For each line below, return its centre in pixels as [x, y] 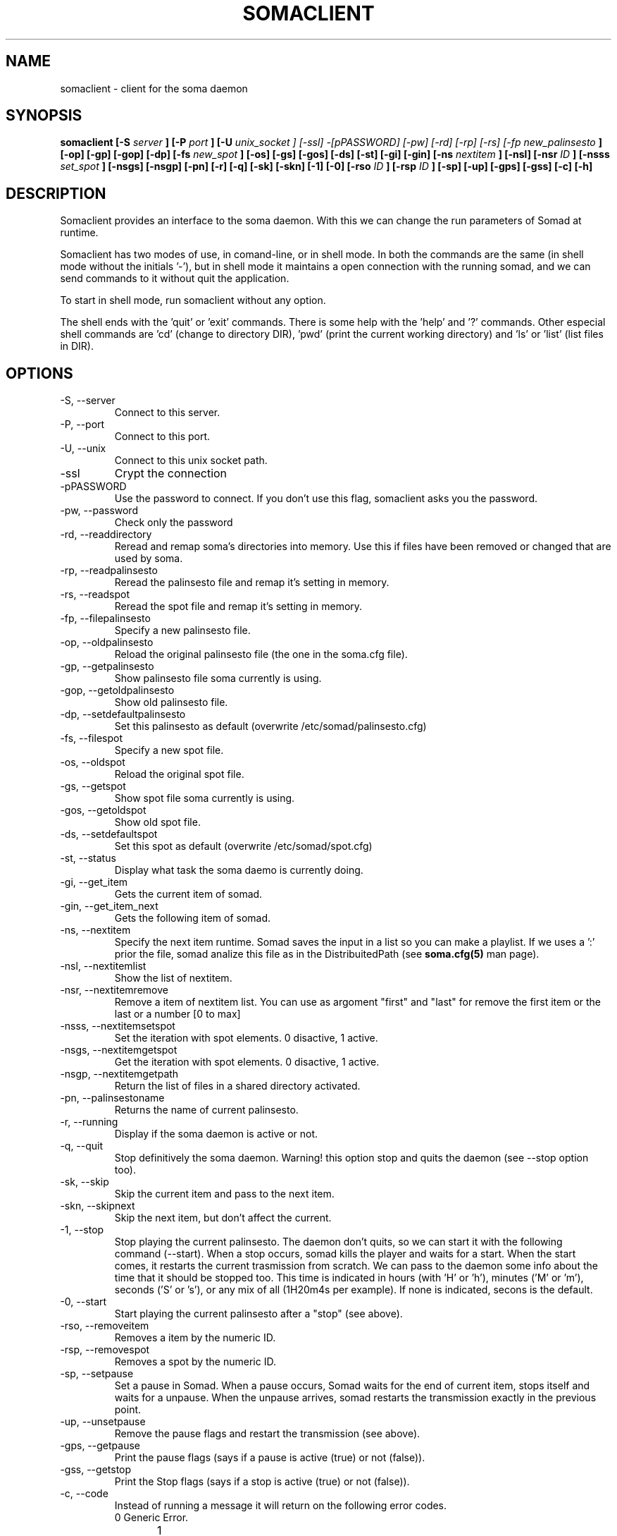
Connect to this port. [162, 437]
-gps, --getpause [100, 1446]
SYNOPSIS [44, 116]
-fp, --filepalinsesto [105, 618]
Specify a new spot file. [169, 750]
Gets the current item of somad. [188, 894]
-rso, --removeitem [105, 1326]
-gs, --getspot [93, 786]
